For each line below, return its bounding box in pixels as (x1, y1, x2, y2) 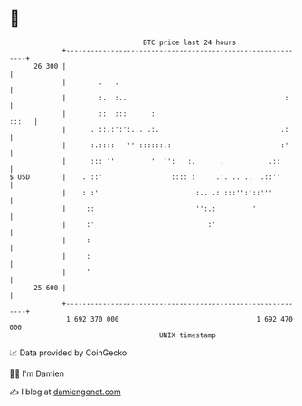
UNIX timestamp (158, 330, 217, 340)
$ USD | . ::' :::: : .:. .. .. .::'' (9, 172, 281, 182)
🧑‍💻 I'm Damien (9, 368, 65, 379)
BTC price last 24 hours (143, 38, 237, 47)
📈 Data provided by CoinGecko (9, 347, 127, 358)
